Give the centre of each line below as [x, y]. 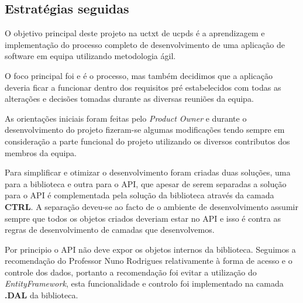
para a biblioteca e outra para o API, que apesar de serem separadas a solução [146, 183]
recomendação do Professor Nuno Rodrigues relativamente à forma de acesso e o [149, 261]
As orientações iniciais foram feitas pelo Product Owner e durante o [126, 118]
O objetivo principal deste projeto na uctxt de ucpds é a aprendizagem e [135, 33]
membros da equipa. [41, 152]
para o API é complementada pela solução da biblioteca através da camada [140, 195]
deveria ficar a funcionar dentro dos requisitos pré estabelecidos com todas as [143, 87]
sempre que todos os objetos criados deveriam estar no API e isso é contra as [143, 218]
